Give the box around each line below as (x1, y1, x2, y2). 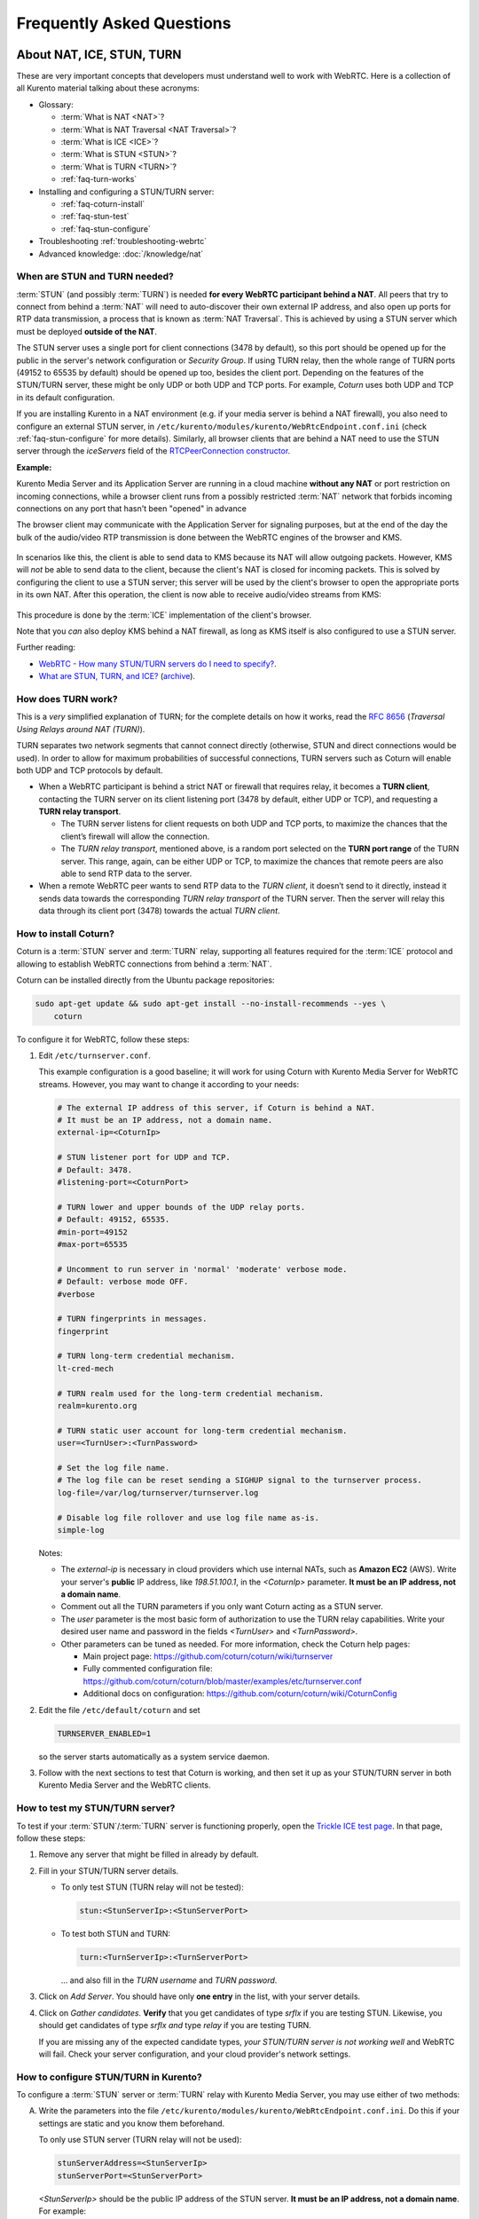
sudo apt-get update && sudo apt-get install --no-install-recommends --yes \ (35, 999, 386, 1009)
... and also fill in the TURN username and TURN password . (60, 1975, 278, 1986)
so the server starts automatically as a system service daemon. (38, 1751, 270, 1762)
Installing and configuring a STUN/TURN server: (38, 186, 215, 197)
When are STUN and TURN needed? (16, 271, 175, 283)
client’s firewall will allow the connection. (60, 831, 210, 841)
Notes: (38, 1547, 63, 1558)
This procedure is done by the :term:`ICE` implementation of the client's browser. (16, 609, 312, 620)
